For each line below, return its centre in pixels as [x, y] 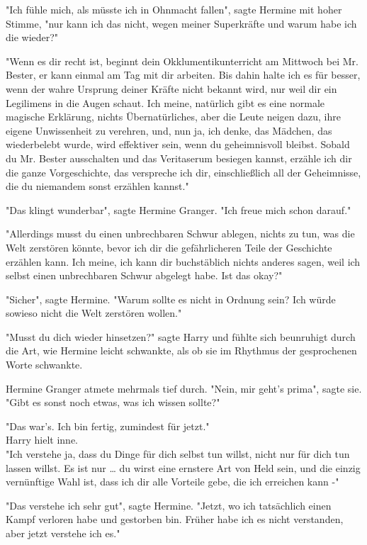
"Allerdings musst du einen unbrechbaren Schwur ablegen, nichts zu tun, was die [180, 234]
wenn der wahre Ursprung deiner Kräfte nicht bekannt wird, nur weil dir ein [171, 88]
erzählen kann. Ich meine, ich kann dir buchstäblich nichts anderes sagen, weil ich [183, 261]
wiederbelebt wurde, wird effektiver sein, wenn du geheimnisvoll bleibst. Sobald [178, 144]
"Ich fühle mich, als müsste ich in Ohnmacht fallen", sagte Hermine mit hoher [174, 9]
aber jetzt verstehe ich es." [63, 533]
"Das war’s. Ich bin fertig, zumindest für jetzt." [108, 426]
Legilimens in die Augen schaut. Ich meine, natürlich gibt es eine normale [165, 102]
